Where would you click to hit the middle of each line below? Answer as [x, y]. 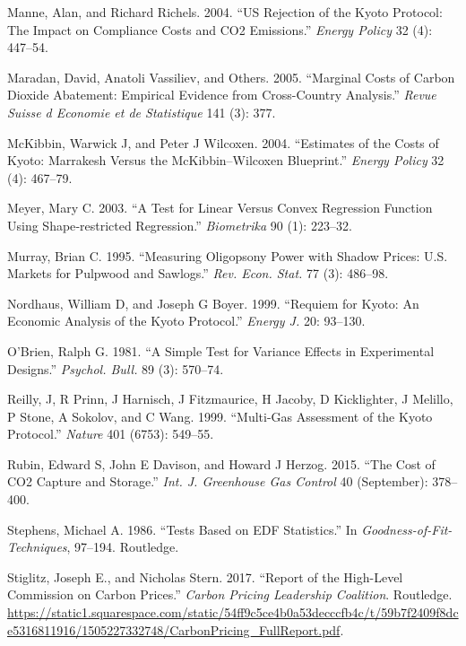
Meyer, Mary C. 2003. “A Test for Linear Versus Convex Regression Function [220, 208]
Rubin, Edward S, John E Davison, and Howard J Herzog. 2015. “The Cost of [221, 463]
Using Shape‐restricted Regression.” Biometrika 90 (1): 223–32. [180, 225]
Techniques [37, 547]
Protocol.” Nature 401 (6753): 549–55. [111, 434]
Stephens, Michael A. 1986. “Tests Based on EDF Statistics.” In [182, 529]
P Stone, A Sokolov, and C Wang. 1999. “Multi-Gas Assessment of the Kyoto [220, 416]
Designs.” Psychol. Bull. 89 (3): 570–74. [116, 368]
